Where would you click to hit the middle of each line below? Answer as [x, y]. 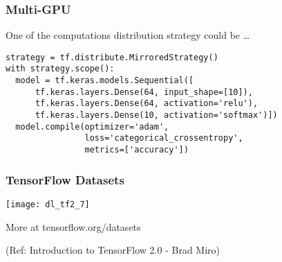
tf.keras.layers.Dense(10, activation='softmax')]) [156, 115]
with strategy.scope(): [60, 69]
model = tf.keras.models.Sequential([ [105, 81]
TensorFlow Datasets [65, 179]
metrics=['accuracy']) [137, 150]
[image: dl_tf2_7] [48, 204]
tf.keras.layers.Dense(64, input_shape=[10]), [144, 92]
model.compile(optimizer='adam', [92, 126]
